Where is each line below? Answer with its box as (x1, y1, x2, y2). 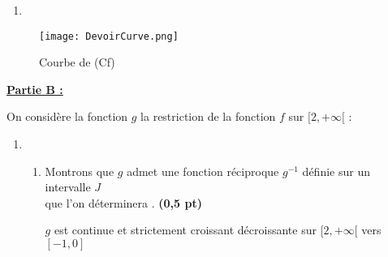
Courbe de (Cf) (39, 54, 115, 71)
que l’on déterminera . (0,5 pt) (45, 194, 202, 211)
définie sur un (302, 162, 370, 179)
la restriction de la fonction (140, 108, 276, 125)
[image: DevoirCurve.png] (39, 30, 179, 42)
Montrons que (45, 162, 114, 179)
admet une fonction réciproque (127, 162, 279, 179)
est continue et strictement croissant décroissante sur (54, 221, 317, 238)
